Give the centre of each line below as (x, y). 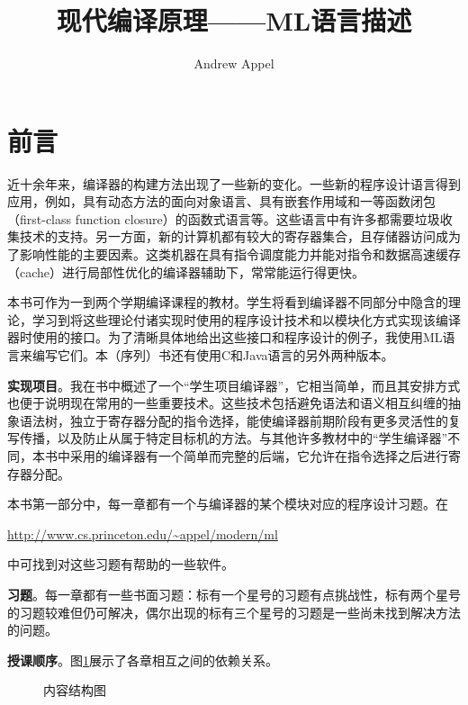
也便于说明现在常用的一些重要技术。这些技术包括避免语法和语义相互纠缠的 (228, 403)
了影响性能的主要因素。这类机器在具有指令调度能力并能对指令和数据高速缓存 (234, 254)
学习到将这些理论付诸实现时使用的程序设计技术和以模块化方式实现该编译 (246, 319)
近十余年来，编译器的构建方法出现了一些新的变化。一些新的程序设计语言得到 (234, 183)
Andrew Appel (234, 63)
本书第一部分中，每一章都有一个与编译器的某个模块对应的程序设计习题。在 (228, 504)
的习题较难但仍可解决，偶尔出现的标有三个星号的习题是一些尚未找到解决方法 (234, 612)
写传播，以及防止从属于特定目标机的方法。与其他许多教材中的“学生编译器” (228, 438)
